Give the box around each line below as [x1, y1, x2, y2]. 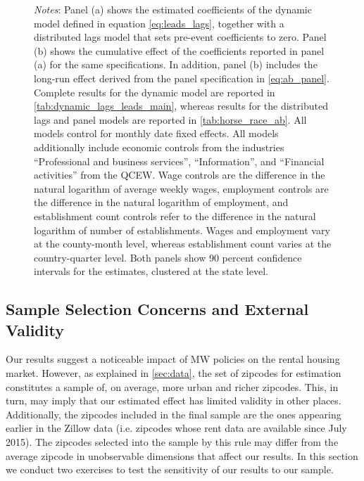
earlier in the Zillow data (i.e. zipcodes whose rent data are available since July [6, 421, 347, 435]
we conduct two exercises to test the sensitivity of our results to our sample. [6, 462, 334, 477]
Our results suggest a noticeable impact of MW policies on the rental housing [6, 352, 340, 366]
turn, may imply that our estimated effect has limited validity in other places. [6, 393, 341, 408]
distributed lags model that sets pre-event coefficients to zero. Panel [34, 30, 327, 44]
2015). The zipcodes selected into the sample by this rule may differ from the [6, 435, 339, 449]
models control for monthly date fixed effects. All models [34, 126, 279, 141]
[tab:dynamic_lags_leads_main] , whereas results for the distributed [34, 98, 328, 113]
